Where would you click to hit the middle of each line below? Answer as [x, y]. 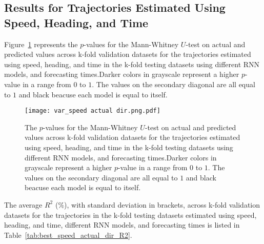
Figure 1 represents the [41, 44]
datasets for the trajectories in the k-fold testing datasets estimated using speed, [130, 215]
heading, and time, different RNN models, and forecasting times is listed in [122, 225]
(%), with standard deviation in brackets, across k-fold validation [158, 204]
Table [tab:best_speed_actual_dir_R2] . [68, 235]
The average [23, 204]
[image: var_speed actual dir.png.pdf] [93, 111]
